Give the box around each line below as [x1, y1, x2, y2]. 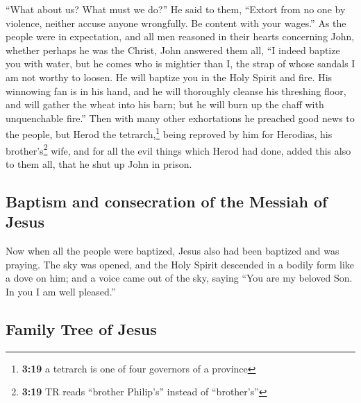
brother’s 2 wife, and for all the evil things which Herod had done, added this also [6, 141, 351, 157]
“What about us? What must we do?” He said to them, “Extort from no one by [6, 2, 346, 16]
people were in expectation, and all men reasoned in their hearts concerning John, [6, 29, 355, 44]
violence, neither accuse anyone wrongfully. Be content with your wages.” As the [6, 15, 346, 30]
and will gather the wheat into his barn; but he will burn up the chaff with [6, 97, 324, 112]
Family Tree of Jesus [6, 318, 157, 339]
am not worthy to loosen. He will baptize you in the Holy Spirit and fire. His [6, 69, 333, 84]
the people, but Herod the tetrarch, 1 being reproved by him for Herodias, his [6, 125, 333, 141]
